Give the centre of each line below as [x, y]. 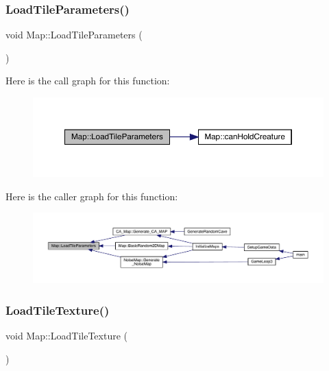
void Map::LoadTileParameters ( [74, 35]
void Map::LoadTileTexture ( [66, 336]
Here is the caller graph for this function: [92, 196]
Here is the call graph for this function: [88, 81]
